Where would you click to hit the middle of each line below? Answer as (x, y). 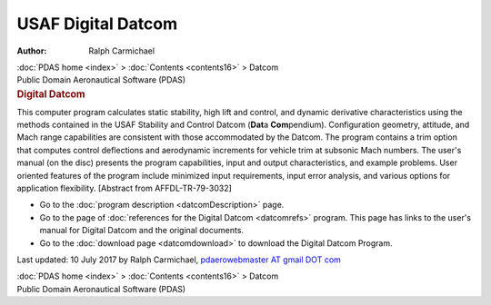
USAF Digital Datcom (97, 24)
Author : (32, 51)
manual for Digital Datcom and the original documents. (142, 231)
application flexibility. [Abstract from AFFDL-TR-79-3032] (124, 188)
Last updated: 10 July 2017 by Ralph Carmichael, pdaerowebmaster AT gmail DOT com (179, 260)
